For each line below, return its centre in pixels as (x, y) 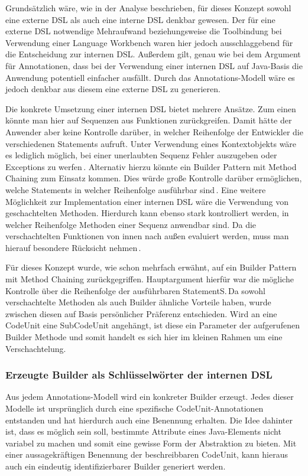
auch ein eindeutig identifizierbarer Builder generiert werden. (116, 466)
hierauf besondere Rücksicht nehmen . (73, 247)
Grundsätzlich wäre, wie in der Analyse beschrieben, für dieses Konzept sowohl (148, 8)
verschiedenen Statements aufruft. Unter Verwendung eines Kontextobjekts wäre (151, 143)
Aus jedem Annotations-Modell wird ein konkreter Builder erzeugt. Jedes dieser (150, 397)
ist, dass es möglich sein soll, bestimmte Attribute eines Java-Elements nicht (143, 431)
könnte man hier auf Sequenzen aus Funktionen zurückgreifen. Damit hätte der (149, 120)
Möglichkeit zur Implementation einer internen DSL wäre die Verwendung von (147, 201)
